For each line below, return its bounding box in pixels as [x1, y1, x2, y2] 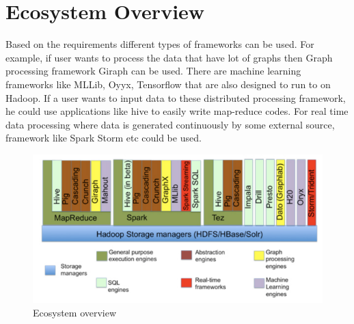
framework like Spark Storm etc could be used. [5, 131, 202, 145]
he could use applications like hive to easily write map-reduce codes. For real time [5, 104, 349, 118]
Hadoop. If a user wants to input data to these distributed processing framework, [5, 90, 346, 105]
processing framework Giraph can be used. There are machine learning [5, 64, 301, 78]
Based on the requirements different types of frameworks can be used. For [5, 37, 314, 51]
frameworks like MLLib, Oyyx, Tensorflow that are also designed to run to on [5, 77, 331, 91]
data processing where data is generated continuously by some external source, [5, 117, 335, 131]
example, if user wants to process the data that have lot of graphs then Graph [5, 50, 333, 64]
